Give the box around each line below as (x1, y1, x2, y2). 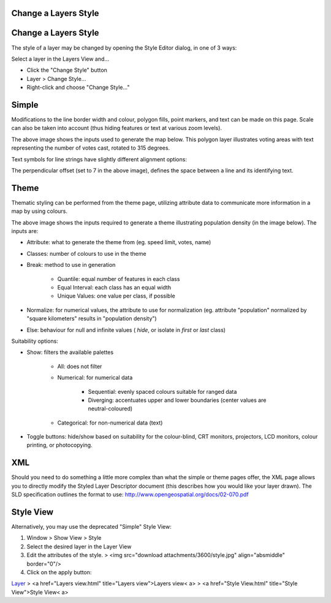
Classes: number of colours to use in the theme (26, 250, 146, 257)
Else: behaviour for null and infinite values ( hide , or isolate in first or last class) (26, 326, 226, 334)
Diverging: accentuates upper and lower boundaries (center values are (88, 396, 267, 404)
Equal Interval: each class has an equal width (57, 283, 172, 291)
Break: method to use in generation (26, 261, 116, 269)
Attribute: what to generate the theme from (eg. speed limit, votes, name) (26, 239, 211, 246)
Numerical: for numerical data (57, 374, 133, 382)
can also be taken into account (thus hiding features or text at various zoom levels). (11, 125, 222, 132)
